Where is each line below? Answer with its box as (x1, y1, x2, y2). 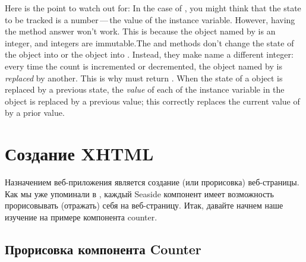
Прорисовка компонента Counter (5, 239, 201, 258)
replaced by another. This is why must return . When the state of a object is (5, 71, 283, 84)
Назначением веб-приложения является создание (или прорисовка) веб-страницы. (5, 176, 299, 188)
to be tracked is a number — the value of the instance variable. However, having (5, 13, 295, 26)
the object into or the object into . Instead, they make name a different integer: (5, 48, 294, 61)
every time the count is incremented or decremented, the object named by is (5, 59, 282, 72)
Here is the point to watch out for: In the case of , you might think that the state (5, 2, 301, 14)
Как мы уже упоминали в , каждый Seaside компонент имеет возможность (5, 187, 274, 200)
